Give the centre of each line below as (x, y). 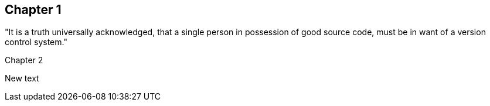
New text (22, 78)
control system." (36, 42)
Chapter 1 (33, 10)
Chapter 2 (24, 60)
